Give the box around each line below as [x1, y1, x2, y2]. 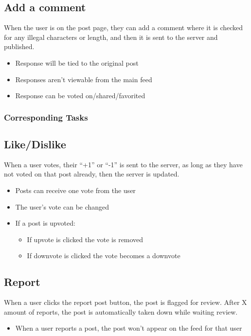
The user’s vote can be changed [15, 201, 109, 212]
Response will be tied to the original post [15, 57, 139, 68]
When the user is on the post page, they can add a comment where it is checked [4, 22, 243, 33]
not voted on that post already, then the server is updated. [4, 169, 179, 179]
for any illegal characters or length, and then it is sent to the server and [4, 32, 218, 42]
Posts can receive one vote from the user [15, 185, 136, 195]
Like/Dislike [4, 137, 66, 151]
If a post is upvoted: [15, 218, 75, 228]
